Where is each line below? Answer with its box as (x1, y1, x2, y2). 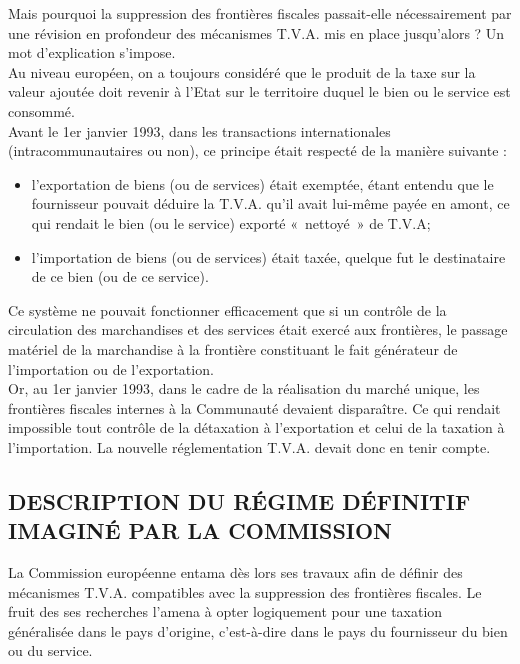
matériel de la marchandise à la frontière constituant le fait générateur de (8, 338, 458, 359)
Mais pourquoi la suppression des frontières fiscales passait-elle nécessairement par (8, 3, 512, 23)
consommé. (8, 100, 75, 121)
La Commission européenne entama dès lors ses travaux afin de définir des (8, 562, 463, 583)
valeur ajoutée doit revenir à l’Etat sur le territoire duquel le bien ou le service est (8, 81, 511, 102)
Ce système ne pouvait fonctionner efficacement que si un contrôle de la (8, 299, 447, 320)
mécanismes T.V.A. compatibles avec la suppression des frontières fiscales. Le (8, 581, 482, 602)
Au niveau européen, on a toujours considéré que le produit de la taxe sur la (8, 61, 476, 82)
